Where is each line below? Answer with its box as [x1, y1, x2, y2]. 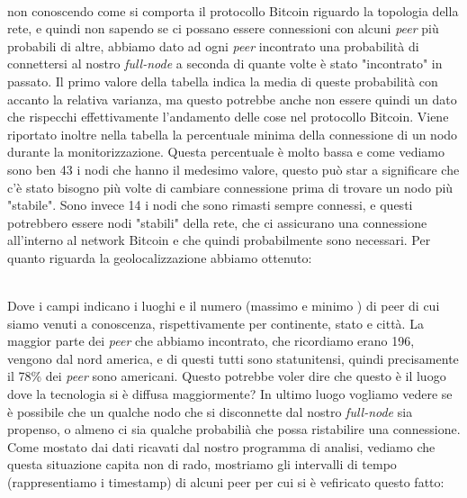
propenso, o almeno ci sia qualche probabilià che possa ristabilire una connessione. [7, 420, 461, 439]
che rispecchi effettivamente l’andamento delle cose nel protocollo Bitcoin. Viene [7, 107, 449, 126]
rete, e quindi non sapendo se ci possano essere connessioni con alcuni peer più [7, 19, 439, 38]
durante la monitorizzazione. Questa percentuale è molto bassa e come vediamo [7, 142, 445, 161]
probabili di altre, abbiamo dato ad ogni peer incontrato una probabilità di [7, 36, 419, 55]
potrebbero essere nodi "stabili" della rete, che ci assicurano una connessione [7, 213, 427, 231]
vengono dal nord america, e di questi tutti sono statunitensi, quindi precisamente [7, 349, 459, 367]
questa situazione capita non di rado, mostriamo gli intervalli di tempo [7, 455, 397, 474]
